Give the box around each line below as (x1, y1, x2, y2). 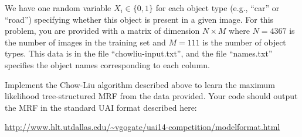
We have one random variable (5, 2, 111, 13)
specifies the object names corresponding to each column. (5, 58, 210, 71)
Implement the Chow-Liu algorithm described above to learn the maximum (5, 78, 275, 90)
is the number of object (202, 36, 286, 48)
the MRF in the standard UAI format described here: (5, 101, 197, 113)
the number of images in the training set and (5, 36, 166, 48)
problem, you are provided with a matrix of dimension (5, 24, 200, 37)
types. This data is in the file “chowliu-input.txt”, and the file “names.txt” (5, 47, 273, 59)
